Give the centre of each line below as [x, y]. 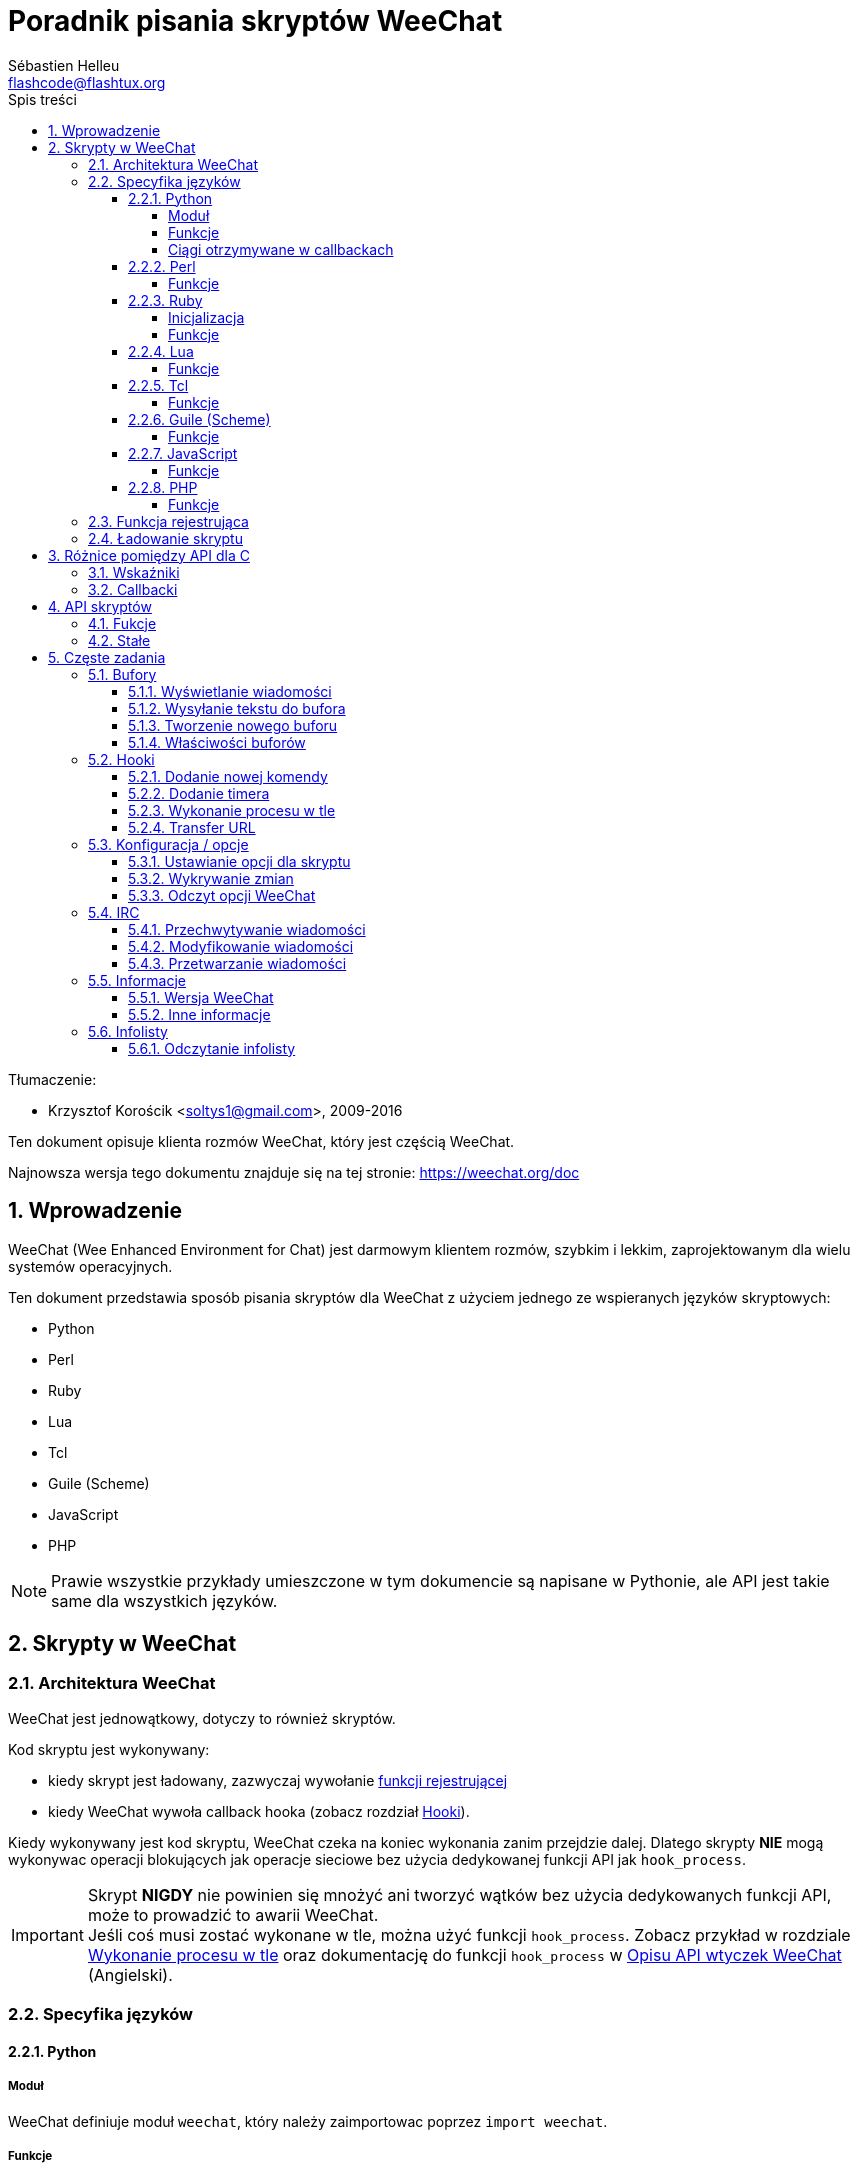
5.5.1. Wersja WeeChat [201, 997]
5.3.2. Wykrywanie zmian [211, 878]
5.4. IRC [114, 912]
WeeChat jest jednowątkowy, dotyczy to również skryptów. [202, 1718]
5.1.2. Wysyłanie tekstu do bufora [237, 708]
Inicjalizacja [206, 317]
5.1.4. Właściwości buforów [217, 742]
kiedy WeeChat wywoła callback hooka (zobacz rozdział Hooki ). [259, 1811]
